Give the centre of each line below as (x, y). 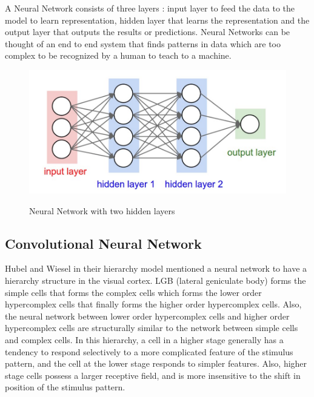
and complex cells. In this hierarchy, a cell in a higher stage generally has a (144, 339)
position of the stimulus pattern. (65, 387)
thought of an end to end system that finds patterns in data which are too (143, 43)
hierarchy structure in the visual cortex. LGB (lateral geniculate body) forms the (155, 280)
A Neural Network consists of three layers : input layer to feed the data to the (150, 8)
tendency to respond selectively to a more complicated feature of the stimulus (149, 351)
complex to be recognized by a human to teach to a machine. (118, 55)
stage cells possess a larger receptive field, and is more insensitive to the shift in (153, 375)
